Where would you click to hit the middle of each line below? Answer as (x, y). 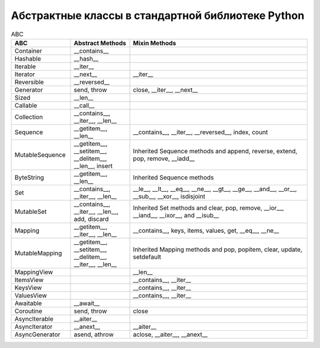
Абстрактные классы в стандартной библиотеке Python (158, 15)
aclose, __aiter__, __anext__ (170, 334)
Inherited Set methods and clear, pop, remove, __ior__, (209, 208)
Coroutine (28, 311)
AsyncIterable (34, 319)
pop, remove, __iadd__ (164, 159)
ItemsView (29, 280)
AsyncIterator (33, 327)
